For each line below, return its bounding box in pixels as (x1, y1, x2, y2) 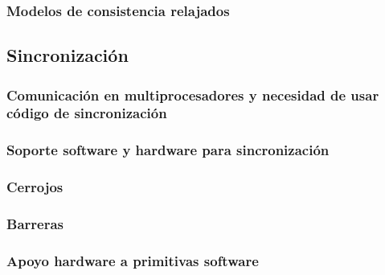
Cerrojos (6, 177, 63, 197)
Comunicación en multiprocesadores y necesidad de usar (6, 84, 379, 105)
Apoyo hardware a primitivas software (6, 250, 259, 270)
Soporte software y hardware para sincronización (6, 140, 330, 160)
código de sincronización (6, 103, 167, 123)
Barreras (6, 214, 63, 233)
